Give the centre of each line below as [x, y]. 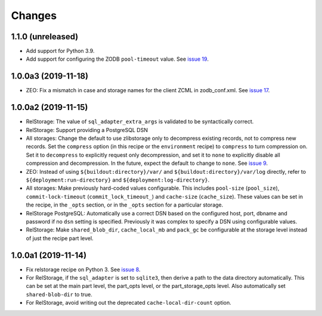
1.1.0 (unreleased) [45, 37]
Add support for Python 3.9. [60, 51]
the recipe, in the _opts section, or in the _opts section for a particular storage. [125, 205]
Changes [34, 15]
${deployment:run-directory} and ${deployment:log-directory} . [118, 180]
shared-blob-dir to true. [59, 294]
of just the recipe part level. [60, 238]
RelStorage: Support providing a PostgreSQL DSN [87, 130]
